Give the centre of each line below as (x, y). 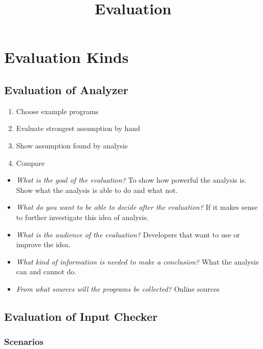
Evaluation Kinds (67, 57)
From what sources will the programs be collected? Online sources (118, 288)
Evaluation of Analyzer (66, 89)
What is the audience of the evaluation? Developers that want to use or (128, 234)
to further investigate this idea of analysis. (82, 217)
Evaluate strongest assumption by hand (78, 128)
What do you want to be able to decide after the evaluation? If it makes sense (137, 207)
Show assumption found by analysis (72, 145)
